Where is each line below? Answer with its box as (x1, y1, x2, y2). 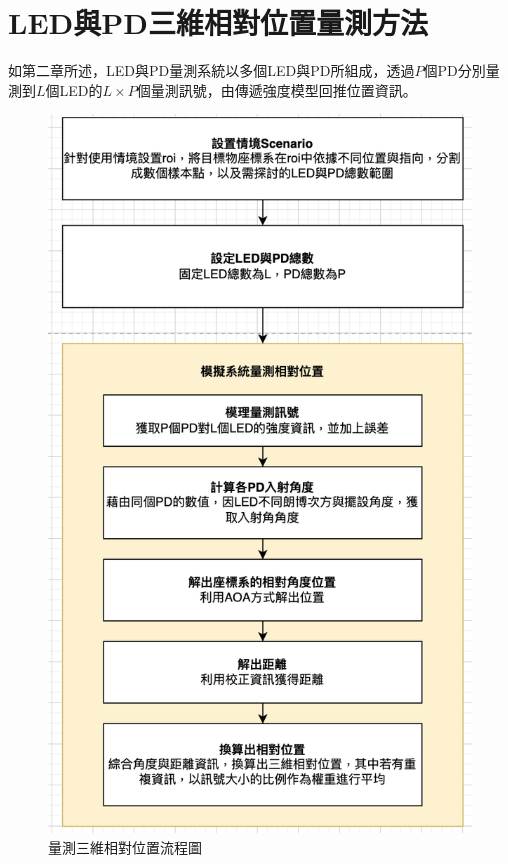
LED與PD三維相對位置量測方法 (8, 2, 428, 43)
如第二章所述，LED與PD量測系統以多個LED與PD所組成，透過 (8, 60, 415, 81)
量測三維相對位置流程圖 (48, 836, 202, 857)
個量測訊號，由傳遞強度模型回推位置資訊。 (136, 79, 417, 100)
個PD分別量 (423, 60, 500, 81)
